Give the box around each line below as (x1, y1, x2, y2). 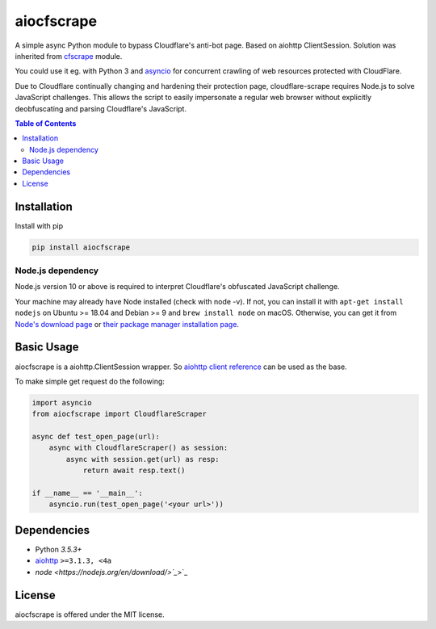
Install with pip (15, 220, 64, 230)
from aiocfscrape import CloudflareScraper (31, 409, 208, 419)
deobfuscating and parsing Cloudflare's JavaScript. (15, 103, 187, 113)
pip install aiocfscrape (31, 242, 131, 252)
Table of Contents (15, 118, 77, 128)
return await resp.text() (82, 466, 186, 476)
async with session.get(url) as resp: (65, 455, 220, 463)
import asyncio (31, 398, 92, 407)
